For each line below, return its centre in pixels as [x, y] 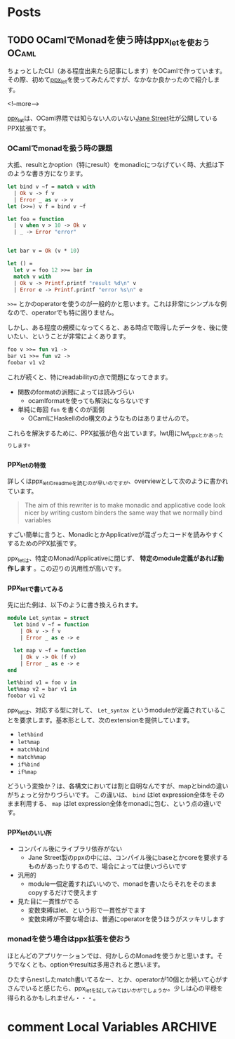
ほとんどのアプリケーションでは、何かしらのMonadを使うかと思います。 [112, 955]
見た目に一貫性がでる [48, 901]
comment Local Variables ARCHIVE [112, 1027]
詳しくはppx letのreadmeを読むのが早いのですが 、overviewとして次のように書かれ [118, 482]
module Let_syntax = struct [48, 618]
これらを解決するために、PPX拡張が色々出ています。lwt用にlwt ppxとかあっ [113, 434]
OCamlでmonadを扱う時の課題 [60, 148]
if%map [27, 772]
